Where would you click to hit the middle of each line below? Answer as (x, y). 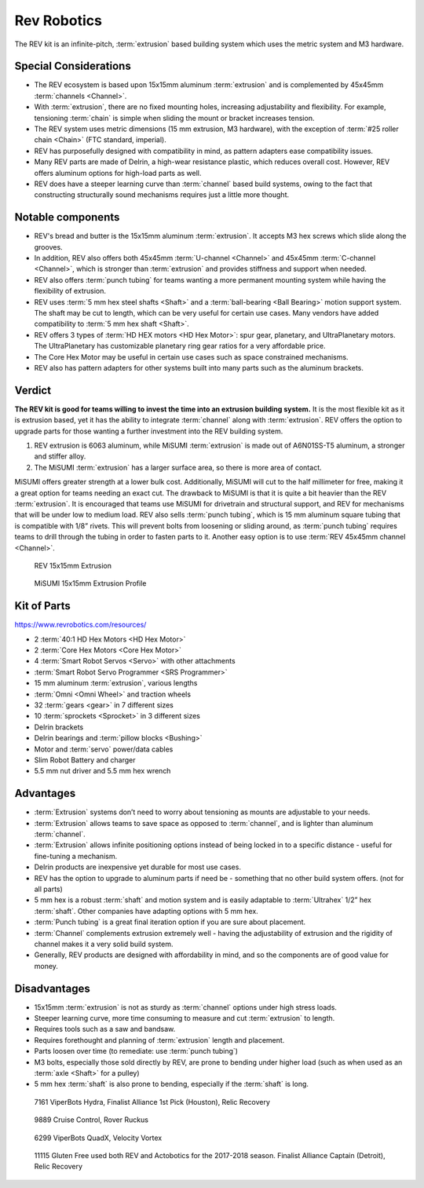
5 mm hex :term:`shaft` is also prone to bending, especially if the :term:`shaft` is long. (172, 1084)
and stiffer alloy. (60, 456)
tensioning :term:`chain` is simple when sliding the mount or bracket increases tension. (174, 118)
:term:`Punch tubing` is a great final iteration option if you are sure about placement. (170, 922)
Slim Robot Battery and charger (85, 760)
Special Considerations (73, 66)
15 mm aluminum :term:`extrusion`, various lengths (116, 683)
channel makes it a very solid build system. (104, 944)
